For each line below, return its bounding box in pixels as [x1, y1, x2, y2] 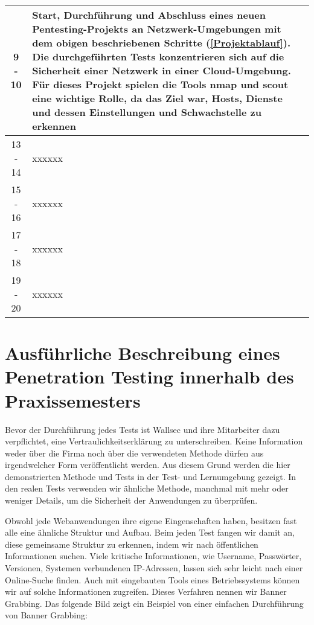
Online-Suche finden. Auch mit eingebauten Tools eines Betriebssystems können [5, 573, 300, 586]
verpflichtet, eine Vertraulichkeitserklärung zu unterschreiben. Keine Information [5, 435, 303, 447]
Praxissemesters [5, 388, 141, 412]
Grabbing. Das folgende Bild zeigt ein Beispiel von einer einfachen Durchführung [5, 597, 304, 609]
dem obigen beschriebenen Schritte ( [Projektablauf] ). [32, 36, 291, 50]
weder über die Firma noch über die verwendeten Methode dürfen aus [5, 446, 264, 459]
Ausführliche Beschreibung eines [5, 341, 280, 365]
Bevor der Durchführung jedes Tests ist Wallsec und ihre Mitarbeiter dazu [5, 423, 280, 435]
